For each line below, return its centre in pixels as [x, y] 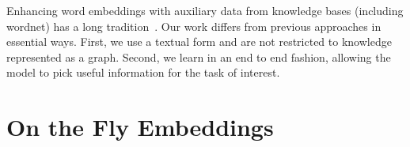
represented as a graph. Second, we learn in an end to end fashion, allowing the [199, 57]
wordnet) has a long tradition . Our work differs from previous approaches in [194, 26]
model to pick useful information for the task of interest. [143, 72]
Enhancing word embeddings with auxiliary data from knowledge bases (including [205, 10]
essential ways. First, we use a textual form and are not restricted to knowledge [199, 41]
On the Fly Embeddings [140, 127]
